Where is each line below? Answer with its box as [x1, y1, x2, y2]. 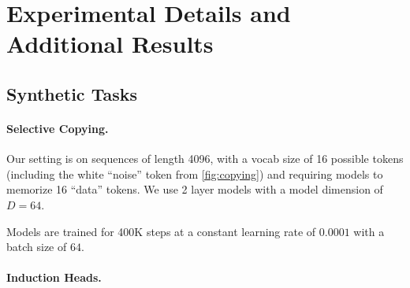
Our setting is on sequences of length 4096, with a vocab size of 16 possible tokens [6, 150, 404, 167]
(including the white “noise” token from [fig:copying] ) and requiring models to [6, 165, 383, 182]
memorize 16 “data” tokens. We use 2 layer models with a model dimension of [6, 181, 383, 198]
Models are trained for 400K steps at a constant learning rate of [6, 223, 316, 239]
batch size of [6, 238, 67, 255]
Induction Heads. [6, 269, 102, 286]
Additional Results [6, 28, 214, 60]
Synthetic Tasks [6, 81, 137, 105]
